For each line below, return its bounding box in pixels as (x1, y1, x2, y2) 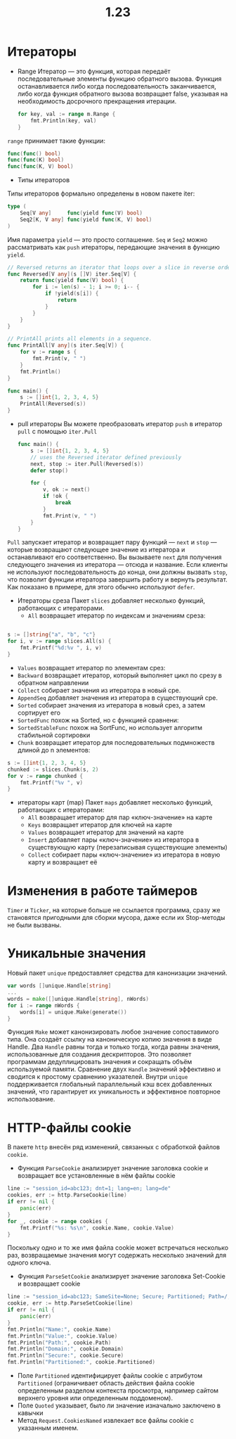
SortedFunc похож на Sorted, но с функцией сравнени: (17, 715, 179, 724)
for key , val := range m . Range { (17, 110, 116, 117)
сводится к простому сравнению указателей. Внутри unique (7, 1073, 188, 1081)
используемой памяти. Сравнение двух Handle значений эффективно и (7, 1065, 221, 1073)
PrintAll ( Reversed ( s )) (20, 400, 86, 408)
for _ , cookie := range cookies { (7, 1217, 109, 1224)
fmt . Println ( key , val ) (30, 117, 97, 124)
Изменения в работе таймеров (7, 883, 198, 899)
